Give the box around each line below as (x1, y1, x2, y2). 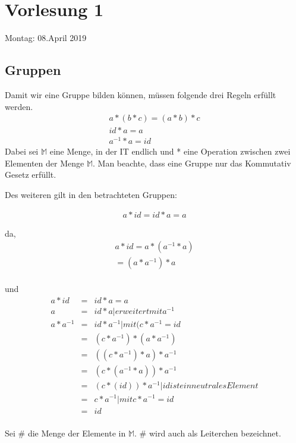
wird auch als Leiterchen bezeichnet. (149, 426, 281, 439)
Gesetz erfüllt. (5, 168, 56, 181)
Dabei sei (5, 145, 39, 158)
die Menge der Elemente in (27, 426, 126, 439)
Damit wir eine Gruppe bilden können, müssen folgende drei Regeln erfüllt (5, 88, 276, 100)
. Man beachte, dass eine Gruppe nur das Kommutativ (93, 156, 291, 169)
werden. (5, 100, 33, 112)
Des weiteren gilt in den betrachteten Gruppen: (5, 188, 177, 201)
